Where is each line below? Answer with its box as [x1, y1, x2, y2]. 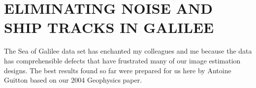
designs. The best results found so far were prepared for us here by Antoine [4, 65, 231, 75]
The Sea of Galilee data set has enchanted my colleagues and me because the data [4, 46, 252, 56]
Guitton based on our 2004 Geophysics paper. [4, 75, 142, 85]
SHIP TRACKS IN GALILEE [4, 17, 214, 37]
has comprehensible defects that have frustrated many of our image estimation [4, 55, 241, 65]
